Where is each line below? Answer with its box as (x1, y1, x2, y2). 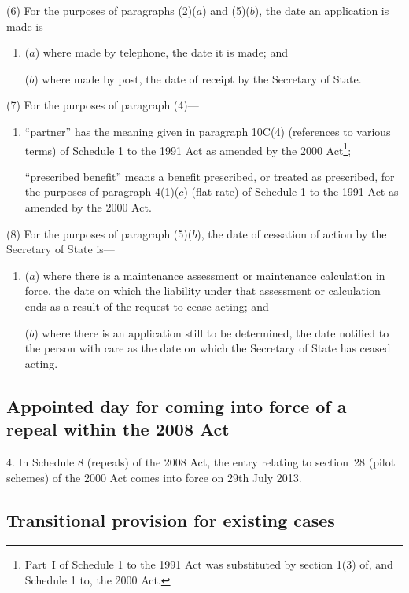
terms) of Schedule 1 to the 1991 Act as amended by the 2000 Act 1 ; (24, 139, 352, 158)
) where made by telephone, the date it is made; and (35, 44, 288, 61)
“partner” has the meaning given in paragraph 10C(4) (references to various (24, 123, 391, 139)
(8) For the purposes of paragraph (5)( (6, 225, 193, 241)
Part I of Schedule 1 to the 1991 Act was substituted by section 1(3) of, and (24, 556, 393, 573)
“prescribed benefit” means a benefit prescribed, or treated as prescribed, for (24, 168, 395, 184)
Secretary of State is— (6, 241, 115, 257)
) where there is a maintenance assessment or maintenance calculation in (35, 267, 385, 283)
